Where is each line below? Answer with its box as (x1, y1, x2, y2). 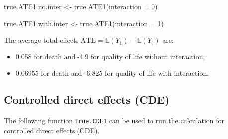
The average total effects (4, 35, 79, 45)
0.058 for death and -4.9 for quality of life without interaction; (15, 51, 205, 61)
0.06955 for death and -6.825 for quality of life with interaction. (15, 68, 209, 78)
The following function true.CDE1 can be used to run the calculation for (4, 115, 225, 126)
